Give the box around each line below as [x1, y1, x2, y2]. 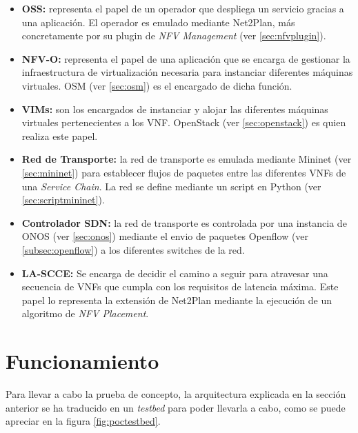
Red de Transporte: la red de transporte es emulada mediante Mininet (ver [21, 152, 352, 166]
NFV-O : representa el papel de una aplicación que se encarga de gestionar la [21, 51, 350, 66]
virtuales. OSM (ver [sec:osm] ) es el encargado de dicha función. [21, 78, 292, 92]
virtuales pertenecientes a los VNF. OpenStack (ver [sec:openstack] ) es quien [21, 115, 346, 130]
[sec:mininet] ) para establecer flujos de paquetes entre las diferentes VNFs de [21, 165, 346, 179]
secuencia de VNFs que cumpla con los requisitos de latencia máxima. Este [21, 279, 339, 294]
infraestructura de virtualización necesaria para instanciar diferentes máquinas [21, 65, 353, 79]
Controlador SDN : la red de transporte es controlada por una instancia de [21, 215, 347, 230]
